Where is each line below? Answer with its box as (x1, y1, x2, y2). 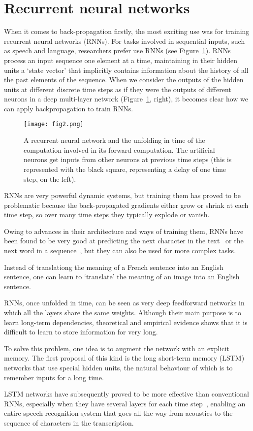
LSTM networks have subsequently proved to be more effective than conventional (4, 389, 249, 399)
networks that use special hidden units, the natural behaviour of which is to (4, 363, 233, 372)
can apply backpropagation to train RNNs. (4, 103, 133, 113)
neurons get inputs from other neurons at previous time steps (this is (24, 154, 232, 165)
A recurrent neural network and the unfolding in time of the (24, 135, 205, 145)
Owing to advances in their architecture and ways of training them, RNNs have (4, 226, 244, 236)
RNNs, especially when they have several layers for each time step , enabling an (4, 398, 246, 408)
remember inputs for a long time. (4, 372, 104, 382)
